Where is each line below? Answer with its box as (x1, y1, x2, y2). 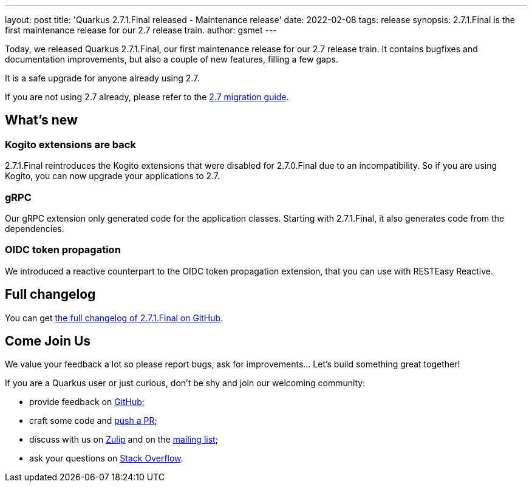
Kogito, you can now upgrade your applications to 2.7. (5, 171, 220, 182)
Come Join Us (5, 333, 91, 349)
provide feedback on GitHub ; (29, 397, 145, 407)
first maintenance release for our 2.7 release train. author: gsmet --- (5, 25, 277, 35)
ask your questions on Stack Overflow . (29, 453, 183, 464)
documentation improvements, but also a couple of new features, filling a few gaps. (5, 54, 338, 64)
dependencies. (5, 223, 64, 234)
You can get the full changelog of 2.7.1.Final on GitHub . (5, 312, 223, 323)
